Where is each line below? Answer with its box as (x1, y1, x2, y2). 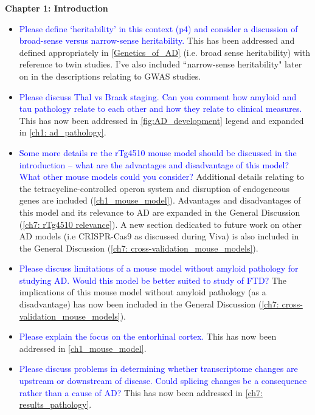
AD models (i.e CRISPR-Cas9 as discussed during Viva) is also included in (19, 230, 299, 242)
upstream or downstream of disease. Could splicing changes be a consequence (19, 374, 307, 387)
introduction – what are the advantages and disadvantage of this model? (19, 158, 289, 171)
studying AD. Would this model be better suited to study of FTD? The (19, 273, 287, 286)
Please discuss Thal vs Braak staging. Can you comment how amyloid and (19, 90, 297, 103)
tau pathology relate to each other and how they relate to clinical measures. (19, 102, 302, 115)
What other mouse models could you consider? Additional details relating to (19, 170, 305, 183)
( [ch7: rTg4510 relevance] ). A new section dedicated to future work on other (19, 218, 302, 230)
